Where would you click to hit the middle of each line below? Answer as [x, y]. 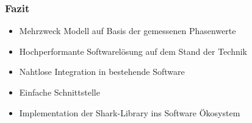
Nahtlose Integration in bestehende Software [102, 72]
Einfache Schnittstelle [59, 92]
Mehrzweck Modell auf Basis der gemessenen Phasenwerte [128, 31]
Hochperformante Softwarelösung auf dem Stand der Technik [133, 51]
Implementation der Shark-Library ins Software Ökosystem [130, 112]
